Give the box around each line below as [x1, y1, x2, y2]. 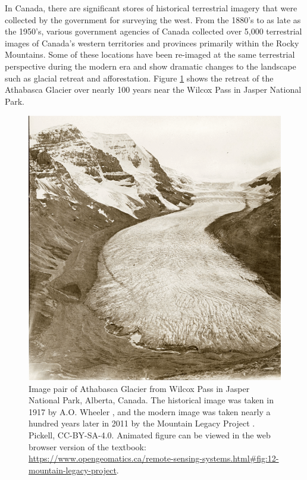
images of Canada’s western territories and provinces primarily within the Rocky [5, 36, 299, 49]
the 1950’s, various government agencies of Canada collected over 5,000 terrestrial [5, 25, 302, 37]
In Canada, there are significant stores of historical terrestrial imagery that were [5, 2, 297, 14]
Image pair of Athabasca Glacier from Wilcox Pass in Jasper [29, 382, 250, 394]
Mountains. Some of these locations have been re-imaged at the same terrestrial [5, 48, 295, 61]
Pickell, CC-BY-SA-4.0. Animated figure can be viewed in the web [29, 429, 271, 441]
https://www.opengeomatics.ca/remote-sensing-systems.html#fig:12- [29, 452, 279, 465]
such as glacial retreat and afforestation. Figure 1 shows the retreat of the [5, 71, 274, 84]
